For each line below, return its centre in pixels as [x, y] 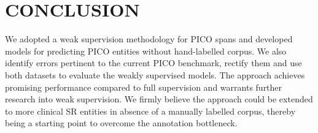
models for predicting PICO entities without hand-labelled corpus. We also [146, 51]
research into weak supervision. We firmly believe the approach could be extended [159, 99]
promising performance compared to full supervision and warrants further [144, 87]
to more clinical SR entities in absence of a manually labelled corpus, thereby [150, 111]
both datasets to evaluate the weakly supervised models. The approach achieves [155, 74]
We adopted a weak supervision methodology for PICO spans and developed [149, 39]
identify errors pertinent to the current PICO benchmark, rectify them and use [153, 63]
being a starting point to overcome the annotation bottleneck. [121, 123]
